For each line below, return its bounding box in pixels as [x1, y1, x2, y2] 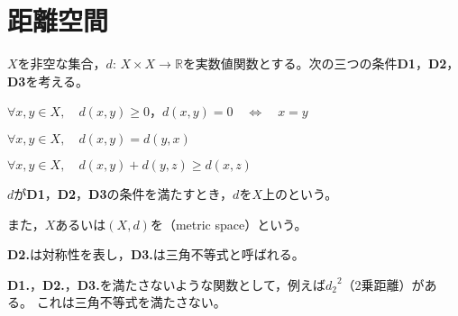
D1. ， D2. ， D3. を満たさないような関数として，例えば [7, 275, 325, 293]
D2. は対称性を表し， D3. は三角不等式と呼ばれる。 [7, 245, 305, 264]
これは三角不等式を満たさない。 [36, 293, 226, 311]
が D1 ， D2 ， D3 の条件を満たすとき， [14, 184, 234, 203]
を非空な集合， [17, 54, 106, 73]
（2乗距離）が [342, 275, 425, 293]
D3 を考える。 [7, 71, 88, 90]
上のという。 [261, 184, 338, 203]
